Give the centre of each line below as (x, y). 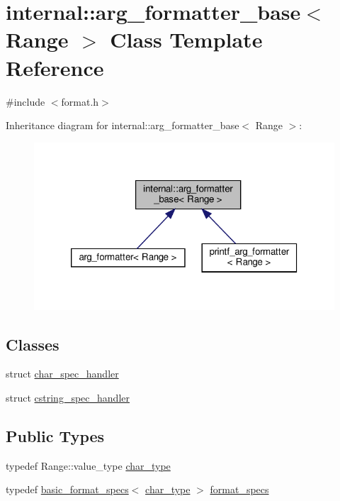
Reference (55, 67)
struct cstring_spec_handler (68, 397)
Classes (33, 344)
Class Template (186, 39)
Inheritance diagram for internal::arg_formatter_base (123, 125)
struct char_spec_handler (62, 374)
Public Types (55, 435)
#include (25, 101)
